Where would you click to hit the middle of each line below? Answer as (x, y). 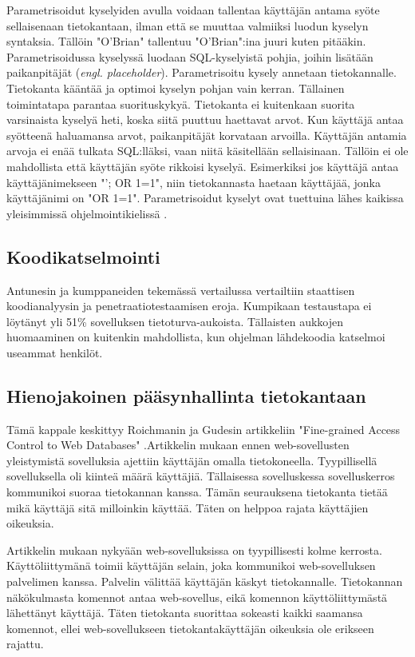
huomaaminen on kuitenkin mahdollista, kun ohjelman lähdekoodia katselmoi (196, 337)
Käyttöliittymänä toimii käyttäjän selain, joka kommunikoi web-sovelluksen (191, 565)
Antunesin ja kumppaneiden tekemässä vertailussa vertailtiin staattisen (181, 290)
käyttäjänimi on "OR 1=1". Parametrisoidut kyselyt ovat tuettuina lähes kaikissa (205, 198)
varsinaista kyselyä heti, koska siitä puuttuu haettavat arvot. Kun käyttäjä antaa (205, 119)
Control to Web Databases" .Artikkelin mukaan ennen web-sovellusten (178, 445)
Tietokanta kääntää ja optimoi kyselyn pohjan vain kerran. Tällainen (176, 88)
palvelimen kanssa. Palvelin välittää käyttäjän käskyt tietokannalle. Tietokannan (205, 581)
